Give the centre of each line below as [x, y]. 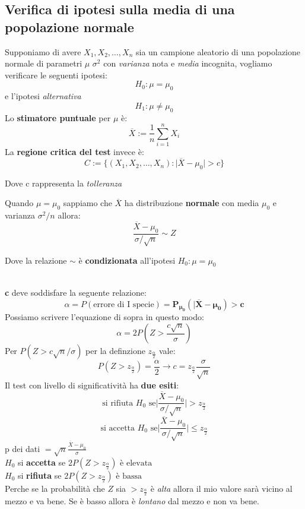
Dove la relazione [36, 260]
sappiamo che [88, 203]
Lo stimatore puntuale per [58, 117]
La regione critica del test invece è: [74, 152]
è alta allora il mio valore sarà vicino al [221, 488]
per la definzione [115, 351]
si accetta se [42, 462]
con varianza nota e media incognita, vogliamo [188, 63]
